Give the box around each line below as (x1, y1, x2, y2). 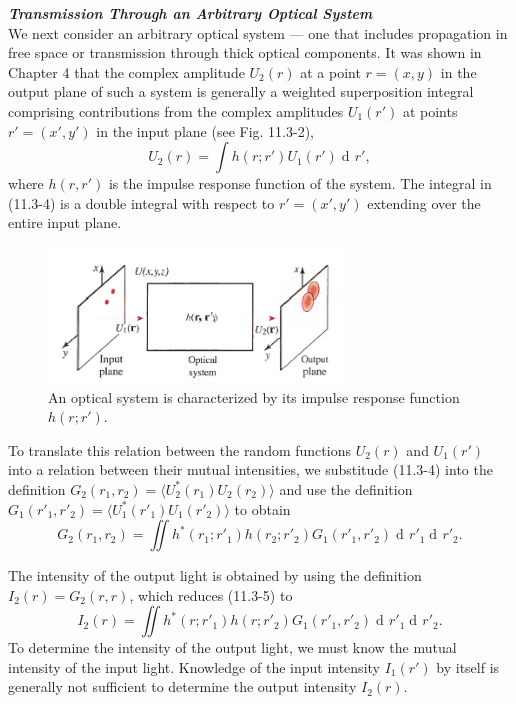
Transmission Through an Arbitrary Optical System (8, 3, 373, 23)
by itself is (436, 656, 500, 677)
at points (402, 100, 458, 121)
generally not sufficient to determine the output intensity (8, 676, 357, 697)
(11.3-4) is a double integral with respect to (8, 192, 275, 213)
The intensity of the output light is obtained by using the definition (8, 565, 422, 586)
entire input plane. (8, 212, 122, 233)
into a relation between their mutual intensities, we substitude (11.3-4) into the (8, 459, 493, 480)
